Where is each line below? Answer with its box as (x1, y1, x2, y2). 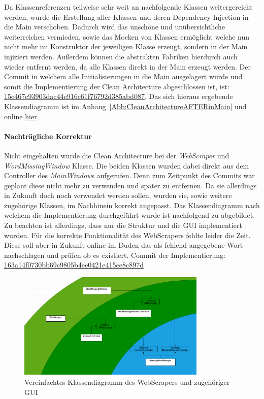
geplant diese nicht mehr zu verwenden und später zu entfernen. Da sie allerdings (4, 180, 257, 190)
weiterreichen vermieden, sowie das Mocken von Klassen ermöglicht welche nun (4, 31, 249, 42)
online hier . (4, 111, 39, 121)
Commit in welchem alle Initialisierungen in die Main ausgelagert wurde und (4, 71, 243, 82)
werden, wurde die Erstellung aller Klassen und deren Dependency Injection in (4, 11, 249, 22)
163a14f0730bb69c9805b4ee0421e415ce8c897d (4, 259, 144, 270)
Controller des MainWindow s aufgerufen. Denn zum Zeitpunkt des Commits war (4, 170, 255, 181)
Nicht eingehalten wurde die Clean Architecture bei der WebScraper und (4, 150, 229, 160)
